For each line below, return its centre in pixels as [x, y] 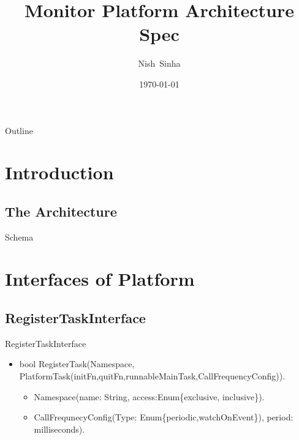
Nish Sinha [159, 63]
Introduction [59, 172]
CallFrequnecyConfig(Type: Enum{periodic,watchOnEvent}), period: [164, 417]
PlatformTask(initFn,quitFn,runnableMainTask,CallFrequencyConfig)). [152, 376]
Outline [19, 130]
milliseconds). [59, 429]
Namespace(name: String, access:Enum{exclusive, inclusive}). [149, 396]
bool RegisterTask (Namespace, [77, 364]
